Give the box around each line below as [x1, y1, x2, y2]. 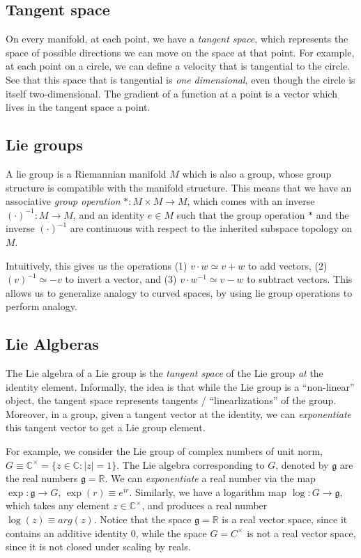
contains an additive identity [6, 525, 128, 540]
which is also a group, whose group [182, 166, 332, 180]
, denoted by [275, 457, 329, 472]
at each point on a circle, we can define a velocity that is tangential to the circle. [6, 59, 350, 73]
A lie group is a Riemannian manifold [6, 166, 167, 180]
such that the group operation [176, 207, 305, 222]
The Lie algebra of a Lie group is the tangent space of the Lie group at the [6, 366, 323, 380]
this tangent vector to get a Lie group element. [6, 420, 206, 435]
